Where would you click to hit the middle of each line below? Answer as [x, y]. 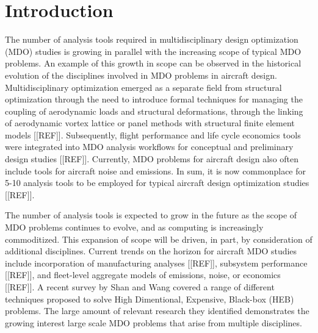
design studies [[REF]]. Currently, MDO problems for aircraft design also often [152, 159]
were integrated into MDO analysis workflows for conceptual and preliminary [149, 147]
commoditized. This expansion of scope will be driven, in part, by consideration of [159, 239]
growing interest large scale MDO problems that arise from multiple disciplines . [154, 322]
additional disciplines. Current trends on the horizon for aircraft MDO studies [151, 251]
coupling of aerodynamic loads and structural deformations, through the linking [154, 111]
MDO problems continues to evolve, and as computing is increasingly [134, 227]
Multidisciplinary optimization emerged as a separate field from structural [143, 87]
